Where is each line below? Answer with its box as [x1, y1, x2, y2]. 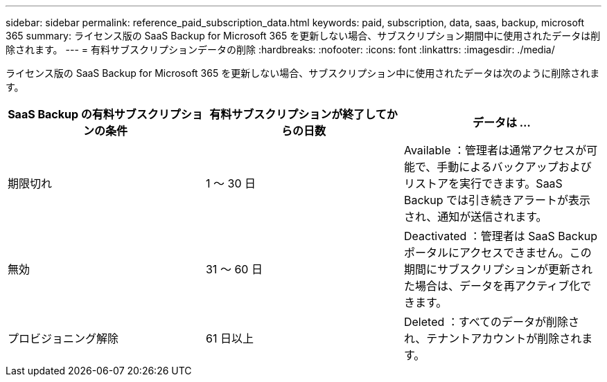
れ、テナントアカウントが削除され [403, 331, 582, 345]
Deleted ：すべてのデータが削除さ [403, 315, 579, 329]
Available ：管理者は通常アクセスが [403, 143, 587, 157]
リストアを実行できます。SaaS [403, 176, 563, 190]
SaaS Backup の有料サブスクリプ [8, 107, 181, 121]
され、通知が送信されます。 [403, 210, 547, 224]
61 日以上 [205, 331, 254, 345]
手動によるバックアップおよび [437, 160, 592, 174]
